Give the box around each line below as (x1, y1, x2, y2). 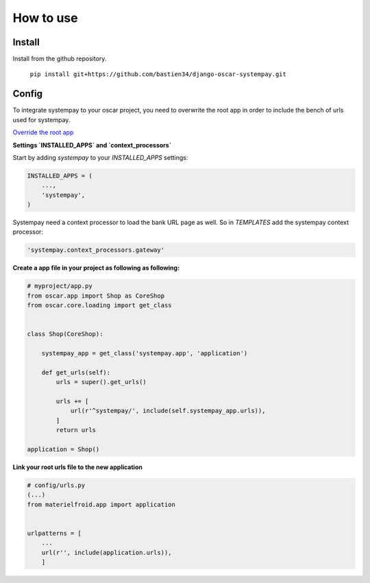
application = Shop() (27, 446, 100, 453)
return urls (56, 426, 96, 434)
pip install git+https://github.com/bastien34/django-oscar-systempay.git (29, 71, 287, 78)
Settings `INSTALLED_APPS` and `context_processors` (12, 141, 171, 149)
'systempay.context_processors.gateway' (27, 246, 164, 254)
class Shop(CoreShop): (27, 330, 103, 338)
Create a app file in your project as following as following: (12, 264, 180, 272)
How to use (12, 10, 78, 25)
